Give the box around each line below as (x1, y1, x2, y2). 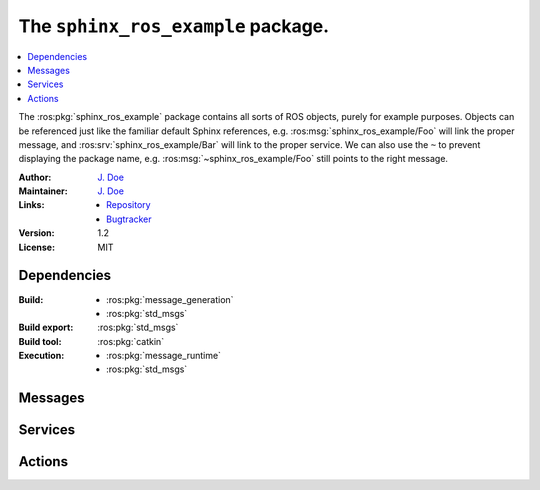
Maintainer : (18, 185, 69, 197)
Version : (18, 227, 55, 239)
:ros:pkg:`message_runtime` (106, 350, 222, 362)
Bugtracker (106, 213, 152, 225)
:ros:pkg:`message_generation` (106, 293, 234, 305)
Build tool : (18, 335, 62, 347)
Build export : (18, 321, 74, 334)
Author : (18, 171, 52, 183)
